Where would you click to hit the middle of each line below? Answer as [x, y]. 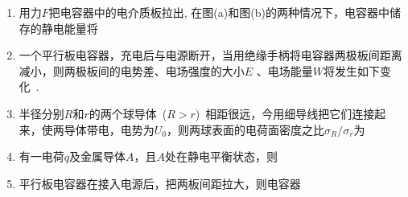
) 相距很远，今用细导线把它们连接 [285, 113]
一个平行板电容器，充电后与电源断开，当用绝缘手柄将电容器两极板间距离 [210, 55]
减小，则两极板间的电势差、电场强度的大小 [132, 70]
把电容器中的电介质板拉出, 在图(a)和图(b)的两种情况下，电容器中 [219, 12]
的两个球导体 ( [128, 113]
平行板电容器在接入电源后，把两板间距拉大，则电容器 [160, 183]
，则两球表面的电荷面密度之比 [246, 129]
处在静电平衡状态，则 [222, 156]
